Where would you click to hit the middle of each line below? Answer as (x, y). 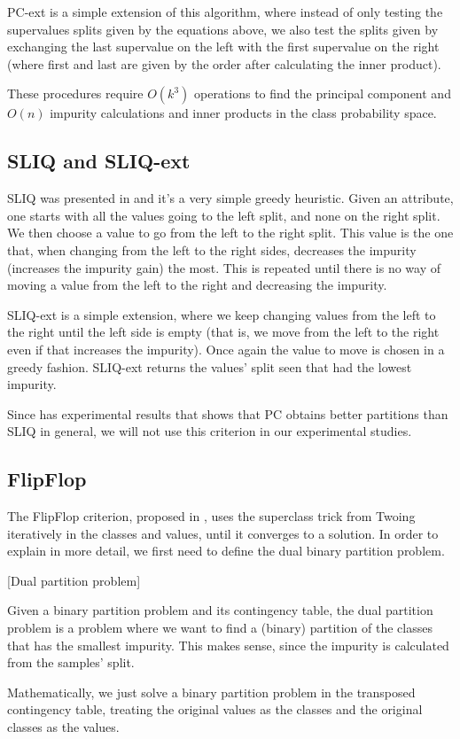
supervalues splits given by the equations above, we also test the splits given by (223, 29)
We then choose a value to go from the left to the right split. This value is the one (230, 233)
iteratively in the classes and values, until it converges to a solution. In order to (223, 533)
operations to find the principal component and (322, 93)
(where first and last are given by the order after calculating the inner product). (224, 63)
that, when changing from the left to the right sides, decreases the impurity (212, 249)
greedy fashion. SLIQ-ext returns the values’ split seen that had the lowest (210, 366)
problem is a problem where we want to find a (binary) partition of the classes (220, 628)
